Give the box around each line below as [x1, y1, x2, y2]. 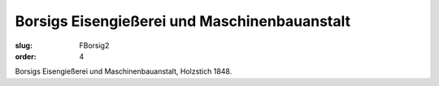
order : [15, 51, 37, 61]
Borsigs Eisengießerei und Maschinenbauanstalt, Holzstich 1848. [15, 67, 233, 76]
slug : [15, 41, 33, 50]
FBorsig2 [79, 41, 110, 50]
